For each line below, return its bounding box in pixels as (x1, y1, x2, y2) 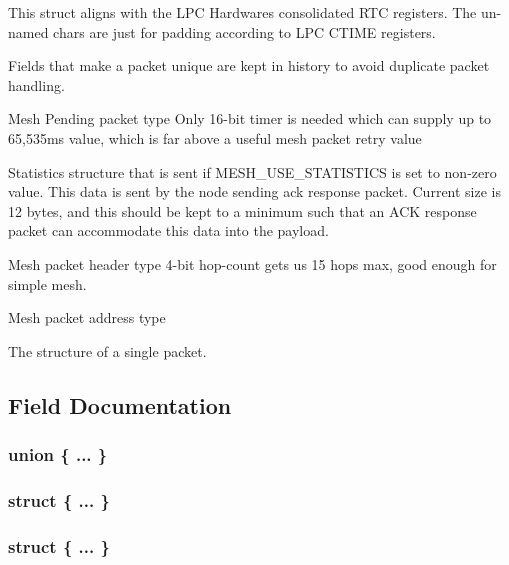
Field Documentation (8, 389, 232, 420)
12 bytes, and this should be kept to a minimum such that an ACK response (8, 200, 477, 221)
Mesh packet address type (8, 307, 166, 328)
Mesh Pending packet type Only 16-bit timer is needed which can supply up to (8, 108, 492, 129)
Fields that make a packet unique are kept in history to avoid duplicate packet (8, 55, 490, 76)
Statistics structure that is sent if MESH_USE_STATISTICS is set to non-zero (8, 161, 497, 182)
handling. (8, 74, 65, 95)
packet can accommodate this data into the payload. (8, 220, 329, 241)
